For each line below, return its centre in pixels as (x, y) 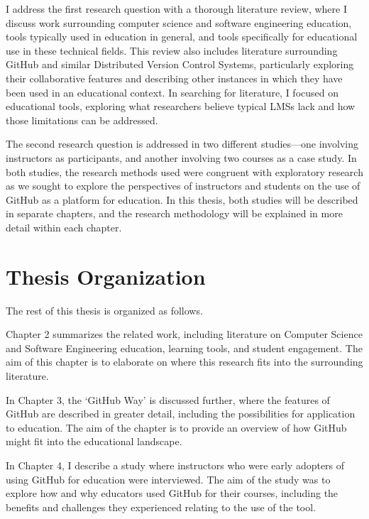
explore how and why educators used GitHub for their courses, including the (172, 493)
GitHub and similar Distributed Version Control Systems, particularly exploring (180, 64)
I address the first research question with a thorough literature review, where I (176, 9)
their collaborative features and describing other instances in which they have (174, 78)
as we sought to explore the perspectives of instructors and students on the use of (183, 186)
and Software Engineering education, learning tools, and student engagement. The (184, 348)
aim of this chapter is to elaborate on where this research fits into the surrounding (184, 362)
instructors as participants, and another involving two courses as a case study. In (181, 157)
